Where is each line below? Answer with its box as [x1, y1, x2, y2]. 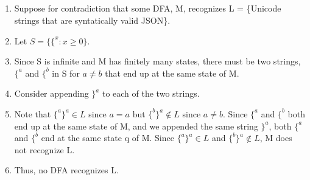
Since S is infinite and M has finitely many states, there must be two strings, [14, 55, 301, 67]
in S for [52, 66, 80, 79]
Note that [14, 107, 51, 120]
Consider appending [14, 87, 89, 100]
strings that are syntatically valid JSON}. [14, 13, 171, 26]
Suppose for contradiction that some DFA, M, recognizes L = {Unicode [14, 2, 281, 15]
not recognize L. [14, 143, 75, 156]
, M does [259, 131, 292, 144]
